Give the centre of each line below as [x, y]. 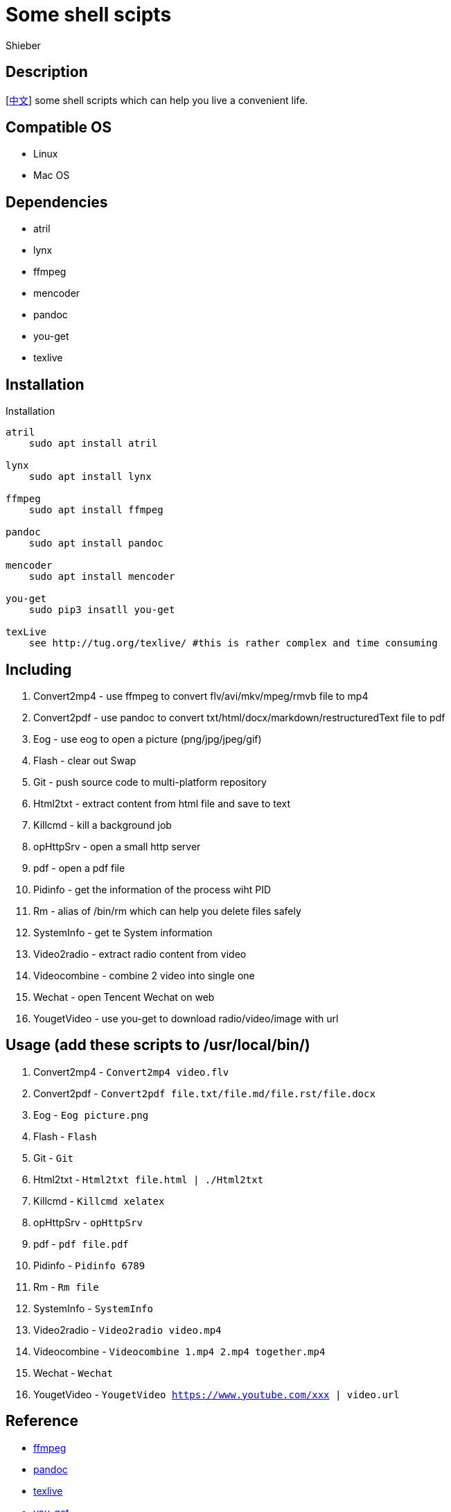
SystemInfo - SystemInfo [93, 1308]
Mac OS [52, 175]
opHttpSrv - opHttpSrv [88, 1222]
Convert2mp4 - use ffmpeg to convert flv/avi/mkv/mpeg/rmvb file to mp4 [201, 696]
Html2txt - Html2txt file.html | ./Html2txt [149, 1179]
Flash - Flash [65, 1136]
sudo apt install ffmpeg [96, 510]
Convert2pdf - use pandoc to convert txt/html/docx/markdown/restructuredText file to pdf [239, 717]
